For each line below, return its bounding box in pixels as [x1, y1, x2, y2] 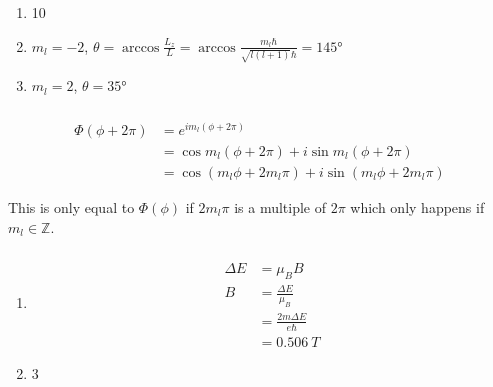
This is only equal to [8, 196, 135, 217]
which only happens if [350, 196, 485, 217]
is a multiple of [234, 196, 326, 217]
